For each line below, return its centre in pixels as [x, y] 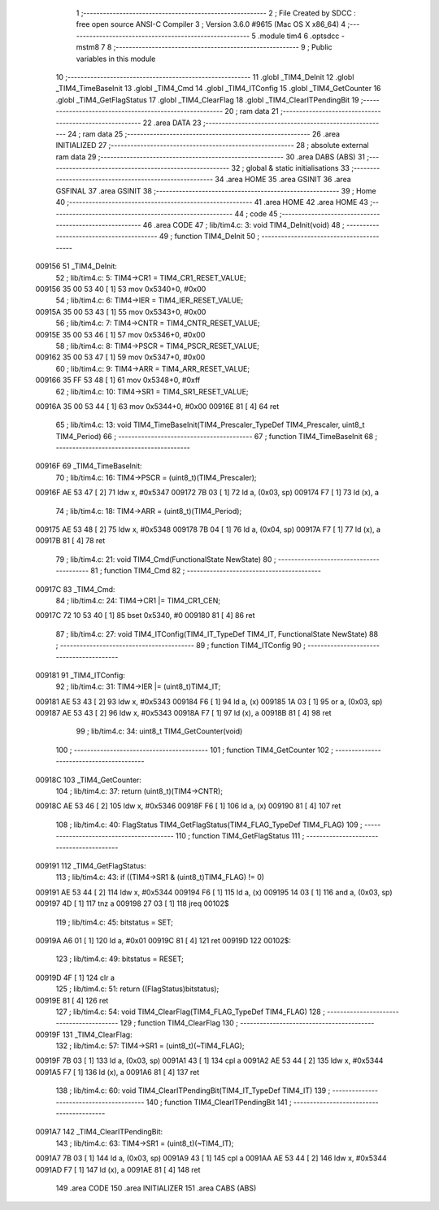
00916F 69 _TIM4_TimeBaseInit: [89, 466]
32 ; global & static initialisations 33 [290, 168]
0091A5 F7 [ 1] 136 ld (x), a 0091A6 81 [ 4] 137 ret [117, 1072]
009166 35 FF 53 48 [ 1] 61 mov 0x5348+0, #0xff [118, 380]
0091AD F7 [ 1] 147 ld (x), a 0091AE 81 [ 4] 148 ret [118, 1169]
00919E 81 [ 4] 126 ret [72, 1000]
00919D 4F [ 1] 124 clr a [75, 977]
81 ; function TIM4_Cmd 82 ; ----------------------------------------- [206, 571]
